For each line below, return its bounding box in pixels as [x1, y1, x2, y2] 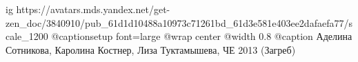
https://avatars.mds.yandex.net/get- [16, 2, 170, 16]
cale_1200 [6, 29, 48, 43]
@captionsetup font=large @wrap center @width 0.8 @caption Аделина [51, 29, 352, 43]
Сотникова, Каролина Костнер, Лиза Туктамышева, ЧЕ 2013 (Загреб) [6, 42, 296, 56]
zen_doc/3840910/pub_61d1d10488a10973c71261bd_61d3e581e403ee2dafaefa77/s [6, 15, 352, 30]
